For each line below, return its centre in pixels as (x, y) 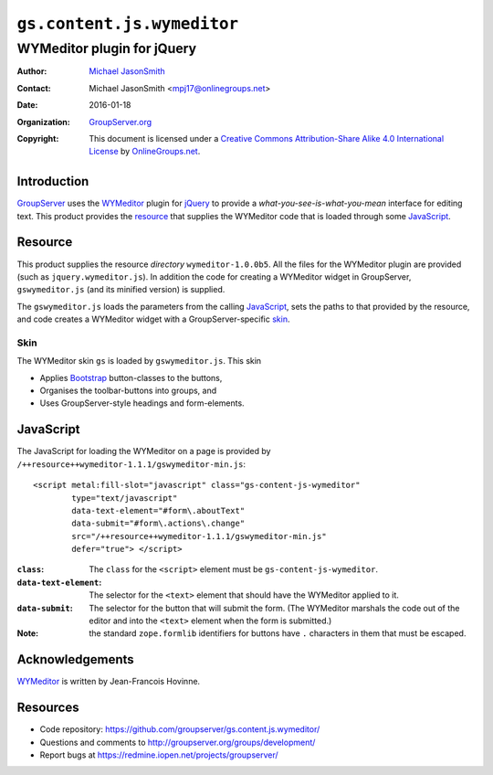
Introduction (53, 181)
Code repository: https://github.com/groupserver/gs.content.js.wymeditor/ (180, 729)
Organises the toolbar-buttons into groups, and (128, 391)
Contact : (34, 88)
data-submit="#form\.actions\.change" (158, 524)
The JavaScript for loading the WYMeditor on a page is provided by (144, 451)
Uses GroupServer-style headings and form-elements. (142, 403)
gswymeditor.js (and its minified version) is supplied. (121, 290)
